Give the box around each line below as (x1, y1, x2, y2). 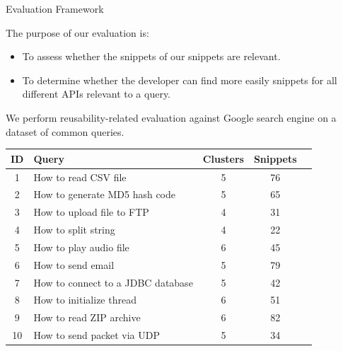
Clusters (202, 151, 244, 166)
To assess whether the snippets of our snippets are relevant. (22, 49, 281, 64)
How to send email (33, 257, 115, 272)
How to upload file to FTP (33, 205, 149, 219)
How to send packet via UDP (33, 328, 161, 343)
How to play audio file (33, 239, 129, 254)
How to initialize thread (33, 292, 136, 307)
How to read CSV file (33, 169, 127, 184)
